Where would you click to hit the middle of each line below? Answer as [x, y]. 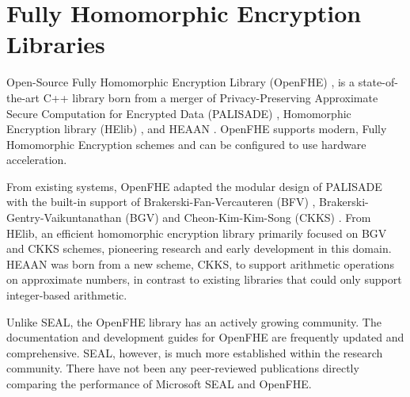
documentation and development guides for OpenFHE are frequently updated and [205, 337]
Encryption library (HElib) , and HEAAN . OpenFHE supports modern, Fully [197, 129]
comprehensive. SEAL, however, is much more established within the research [195, 352]
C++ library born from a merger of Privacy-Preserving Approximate [211, 97]
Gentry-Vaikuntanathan [64, 218]
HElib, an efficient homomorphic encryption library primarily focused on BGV [197, 233]
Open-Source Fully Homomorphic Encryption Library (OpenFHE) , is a [180, 82]
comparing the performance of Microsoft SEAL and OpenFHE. [159, 384]
